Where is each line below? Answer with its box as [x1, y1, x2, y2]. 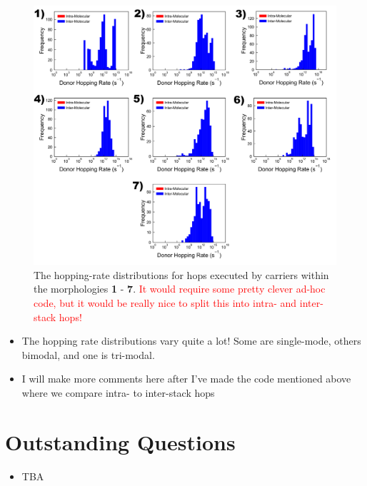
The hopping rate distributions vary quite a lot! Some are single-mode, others [21, 333, 361, 348]
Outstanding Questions [5, 427, 236, 456]
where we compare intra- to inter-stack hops [21, 385, 215, 400]
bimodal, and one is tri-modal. [21, 347, 155, 362]
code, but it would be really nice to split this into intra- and [34, 295, 297, 310]
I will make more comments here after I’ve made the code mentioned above [21, 371, 351, 386]
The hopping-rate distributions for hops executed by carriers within [34, 267, 329, 282]
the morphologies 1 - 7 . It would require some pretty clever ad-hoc [34, 281, 326, 296]
